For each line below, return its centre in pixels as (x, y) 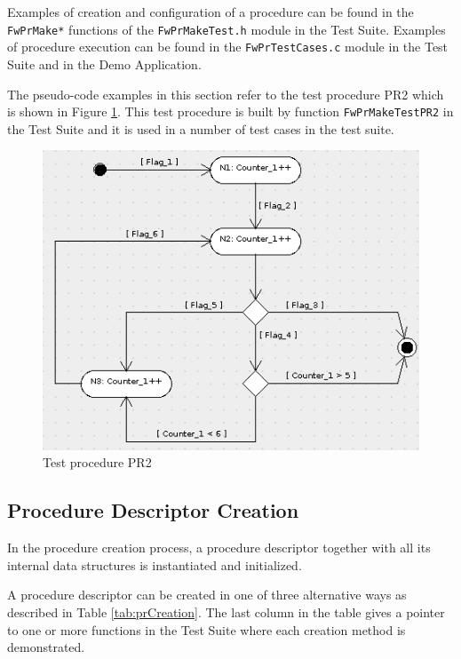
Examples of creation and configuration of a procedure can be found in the (211, 12)
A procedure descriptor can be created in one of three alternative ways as (207, 595)
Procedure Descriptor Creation (153, 510)
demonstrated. (46, 647)
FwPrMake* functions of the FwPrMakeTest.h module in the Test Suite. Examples (227, 29)
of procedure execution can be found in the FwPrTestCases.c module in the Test (228, 47)
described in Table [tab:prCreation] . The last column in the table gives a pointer (226, 612)
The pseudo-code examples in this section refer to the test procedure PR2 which (226, 94)
